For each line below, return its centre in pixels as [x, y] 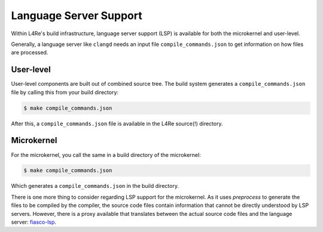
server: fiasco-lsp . [34, 222]
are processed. [30, 52]
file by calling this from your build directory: [65, 92]
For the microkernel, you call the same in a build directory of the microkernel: [106, 154]
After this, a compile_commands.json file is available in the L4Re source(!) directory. [117, 123]
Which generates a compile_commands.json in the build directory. [95, 186]
